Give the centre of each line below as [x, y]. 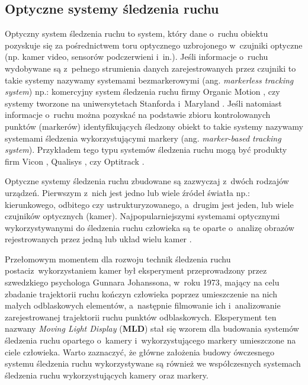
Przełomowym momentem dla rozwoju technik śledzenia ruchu [118, 259]
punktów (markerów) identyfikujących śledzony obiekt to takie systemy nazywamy [154, 126]
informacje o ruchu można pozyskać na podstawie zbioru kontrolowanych [138, 115]
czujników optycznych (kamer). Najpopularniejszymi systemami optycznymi [142, 216]
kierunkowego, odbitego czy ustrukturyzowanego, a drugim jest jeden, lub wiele [149, 204]
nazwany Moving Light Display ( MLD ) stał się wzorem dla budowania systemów [152, 328]
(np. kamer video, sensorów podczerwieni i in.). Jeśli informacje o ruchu [137, 57]
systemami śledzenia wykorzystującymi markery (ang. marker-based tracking [143, 138]
